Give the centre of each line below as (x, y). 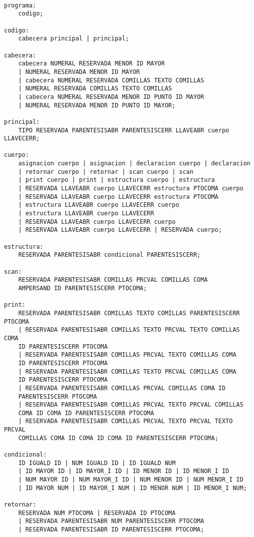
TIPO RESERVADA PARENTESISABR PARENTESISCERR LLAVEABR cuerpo (124, 130)
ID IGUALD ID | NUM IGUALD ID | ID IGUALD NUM (97, 463)
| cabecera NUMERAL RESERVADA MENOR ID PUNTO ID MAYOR (111, 97)
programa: (20, 5)
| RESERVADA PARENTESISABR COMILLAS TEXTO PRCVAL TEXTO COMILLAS (129, 330)
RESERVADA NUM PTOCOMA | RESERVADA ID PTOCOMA (97, 513)
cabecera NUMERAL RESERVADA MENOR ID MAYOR (92, 64)
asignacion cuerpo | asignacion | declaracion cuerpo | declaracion (134, 164)
